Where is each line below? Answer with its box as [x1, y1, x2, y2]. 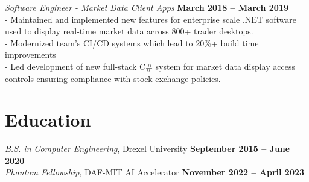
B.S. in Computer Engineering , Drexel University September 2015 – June [5, 142, 290, 155]
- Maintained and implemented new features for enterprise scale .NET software [5, 13, 296, 25]
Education [5, 107, 91, 132]
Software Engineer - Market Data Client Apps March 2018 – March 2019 [5, 1, 288, 13]
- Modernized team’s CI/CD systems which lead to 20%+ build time [5, 36, 259, 49]
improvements [5, 48, 56, 61]
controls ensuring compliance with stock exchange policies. [5, 72, 221, 84]
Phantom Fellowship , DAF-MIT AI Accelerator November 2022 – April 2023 [5, 166, 305, 178]
